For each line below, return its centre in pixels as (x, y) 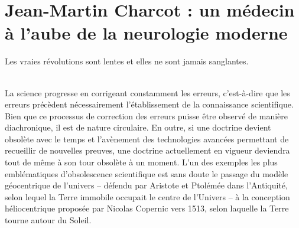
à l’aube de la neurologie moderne (146, 33)
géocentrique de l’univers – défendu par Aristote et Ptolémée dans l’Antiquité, (146, 185)
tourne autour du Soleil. (48, 220)
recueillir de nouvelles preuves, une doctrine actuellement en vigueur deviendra (147, 150)
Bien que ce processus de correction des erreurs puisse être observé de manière (147, 115)
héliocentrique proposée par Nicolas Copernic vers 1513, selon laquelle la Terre (147, 208)
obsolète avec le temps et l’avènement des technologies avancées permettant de (147, 139)
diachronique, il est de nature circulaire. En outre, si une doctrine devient (138, 127)
